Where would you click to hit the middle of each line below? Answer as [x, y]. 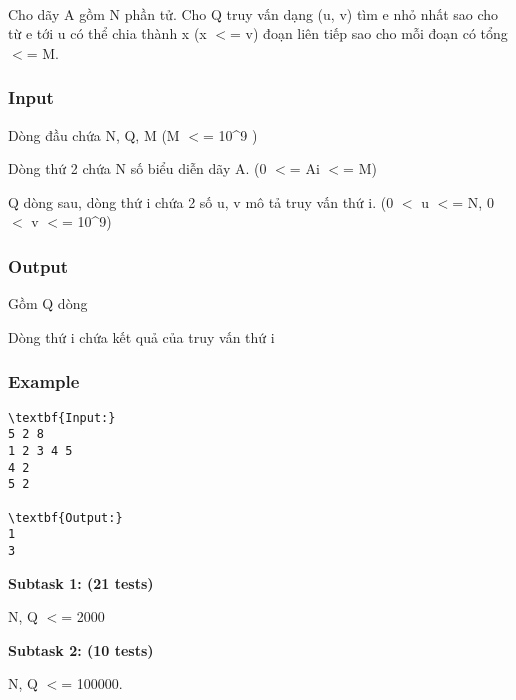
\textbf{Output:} [65, 517]
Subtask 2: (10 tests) [81, 649]
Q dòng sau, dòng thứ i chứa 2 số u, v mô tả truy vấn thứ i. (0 [201, 201]
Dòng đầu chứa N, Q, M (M [94, 134]
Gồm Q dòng [48, 303]
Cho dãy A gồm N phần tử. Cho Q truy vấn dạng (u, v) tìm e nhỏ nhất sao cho [253, 13]
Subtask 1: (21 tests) [81, 582]
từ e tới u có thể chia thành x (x [107, 33]
